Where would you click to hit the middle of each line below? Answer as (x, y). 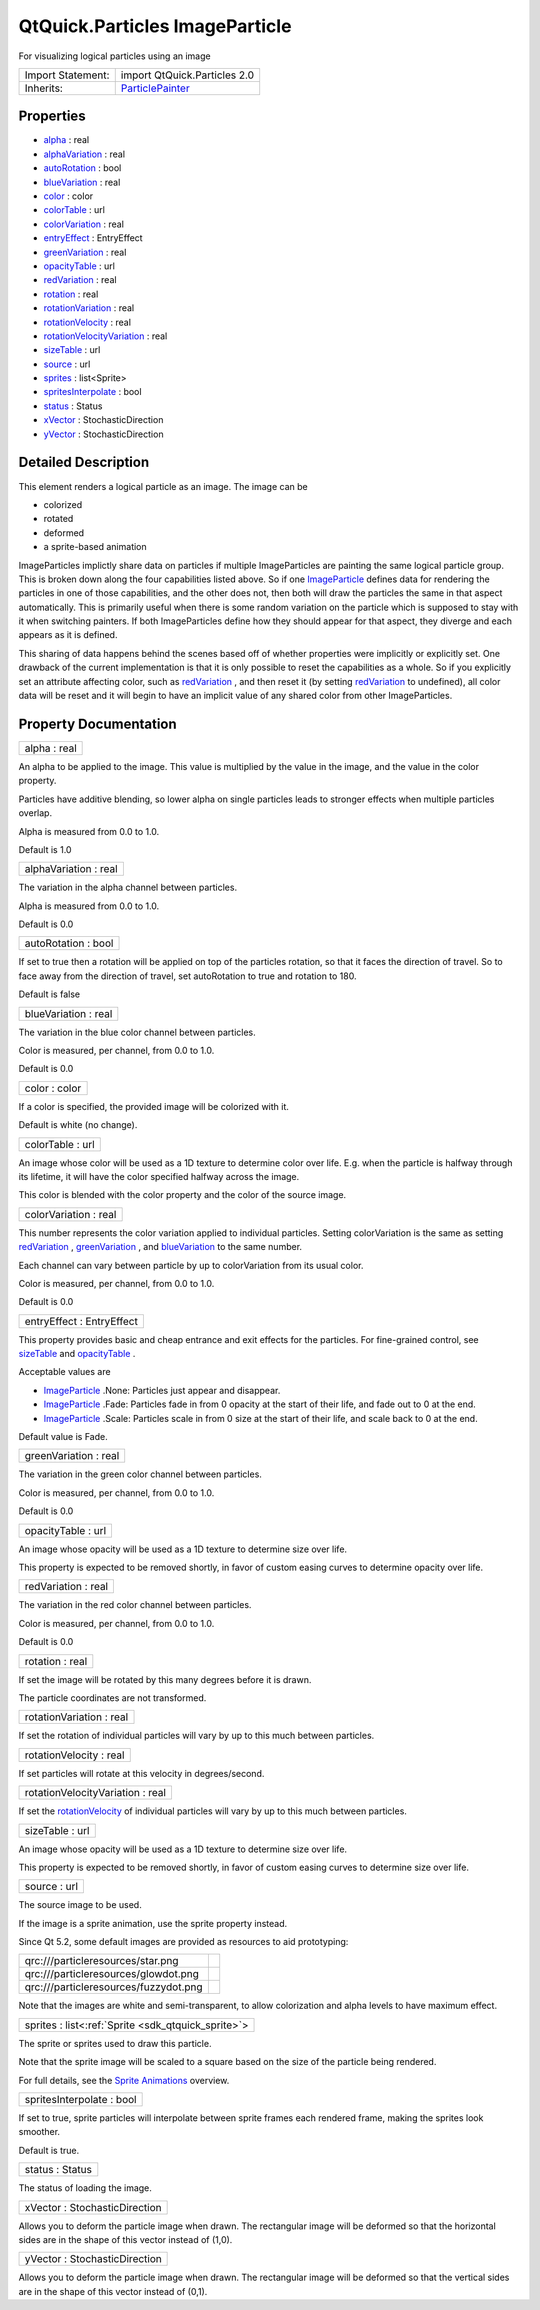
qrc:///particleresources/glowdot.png (112, 1974)
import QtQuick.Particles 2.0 (187, 75)
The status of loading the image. (85, 2188)
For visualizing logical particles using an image (114, 56)
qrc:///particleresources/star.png (101, 1961)
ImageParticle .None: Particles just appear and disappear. (162, 1390)
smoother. (39, 2132)
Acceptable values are (64, 1372)
